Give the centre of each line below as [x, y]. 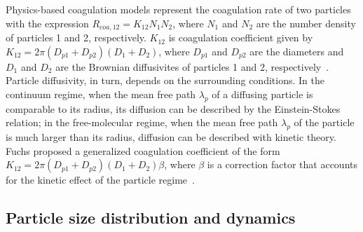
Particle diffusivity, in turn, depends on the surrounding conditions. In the [165, 80]
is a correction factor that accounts [282, 164]
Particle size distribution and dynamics [151, 218]
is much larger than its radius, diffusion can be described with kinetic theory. [171, 137]
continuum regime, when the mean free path [101, 94]
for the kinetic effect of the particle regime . [100, 180]
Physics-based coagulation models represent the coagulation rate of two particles [178, 9]
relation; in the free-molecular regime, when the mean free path [142, 122]
